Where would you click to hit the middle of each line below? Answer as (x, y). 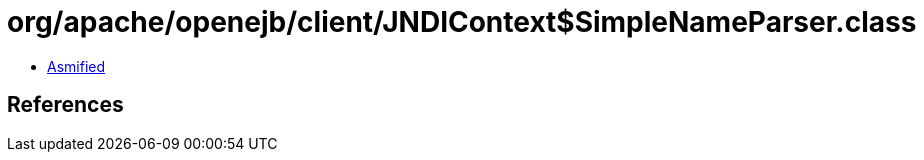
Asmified (76, 66)
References (65, 105)
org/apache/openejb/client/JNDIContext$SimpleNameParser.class (462, 22)
